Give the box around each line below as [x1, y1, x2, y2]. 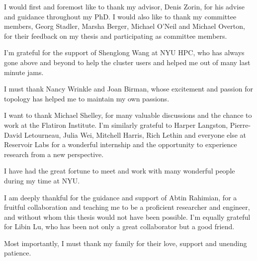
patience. [4, 248, 31, 258]
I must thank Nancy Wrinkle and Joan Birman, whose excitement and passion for [4, 84, 253, 94]
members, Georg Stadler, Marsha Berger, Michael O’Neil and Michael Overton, [4, 21, 245, 31]
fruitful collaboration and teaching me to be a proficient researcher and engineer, [4, 202, 250, 212]
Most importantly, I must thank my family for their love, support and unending [4, 238, 247, 248]
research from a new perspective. [4, 149, 104, 159]
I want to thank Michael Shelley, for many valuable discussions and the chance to [4, 110, 252, 120]
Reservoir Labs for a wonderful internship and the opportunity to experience [4, 139, 237, 150]
